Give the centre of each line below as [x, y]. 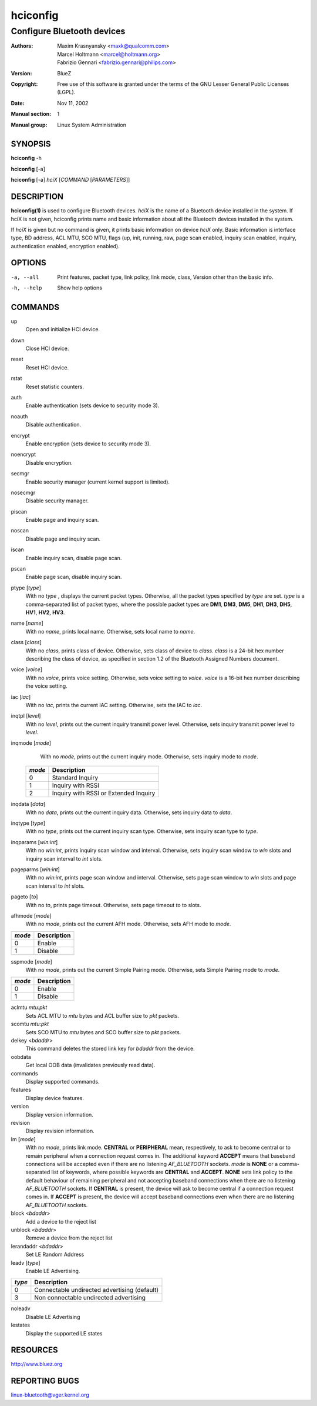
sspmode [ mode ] [32, 961]
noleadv [21, 1308]
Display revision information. [60, 1131]
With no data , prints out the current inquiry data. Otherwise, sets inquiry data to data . [129, 812]
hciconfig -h [26, 158]
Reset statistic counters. [55, 387]
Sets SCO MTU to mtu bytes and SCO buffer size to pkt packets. [103, 1032]
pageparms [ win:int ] [35, 869]
